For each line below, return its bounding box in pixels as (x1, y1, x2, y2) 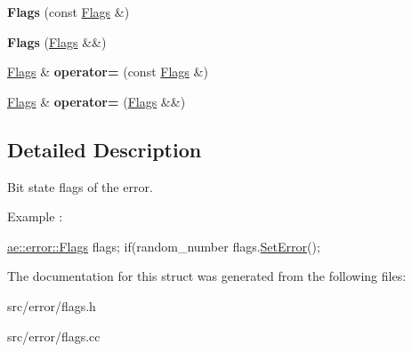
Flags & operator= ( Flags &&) (7, 92, 186, 110)
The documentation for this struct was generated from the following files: (7, 267, 407, 285)
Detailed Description (7, 135, 202, 163)
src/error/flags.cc (7, 326, 101, 345)
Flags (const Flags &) (7, 3, 130, 20)
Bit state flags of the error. (7, 177, 153, 196)
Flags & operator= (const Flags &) (7, 62, 208, 81)
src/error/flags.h (7, 296, 96, 315)
